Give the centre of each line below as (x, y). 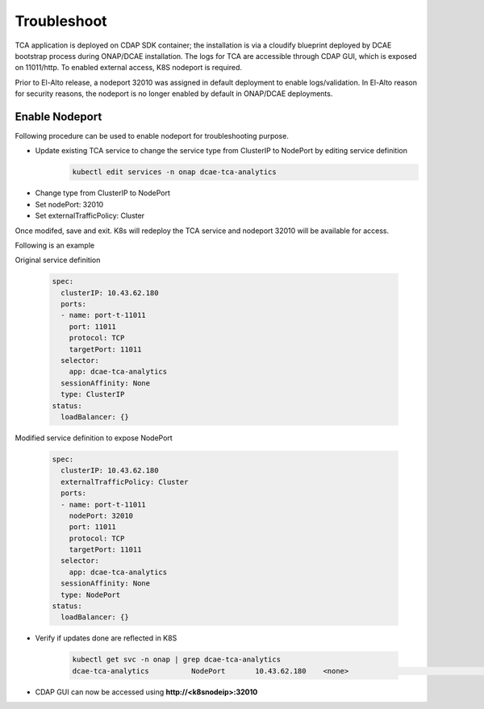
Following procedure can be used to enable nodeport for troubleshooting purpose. (152, 136)
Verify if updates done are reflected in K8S (106, 638)
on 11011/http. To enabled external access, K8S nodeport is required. (128, 68)
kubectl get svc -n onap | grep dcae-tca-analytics (177, 660)
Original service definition (58, 260)
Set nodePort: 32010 (69, 204)
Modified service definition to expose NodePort (94, 438)
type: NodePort (91, 594)
